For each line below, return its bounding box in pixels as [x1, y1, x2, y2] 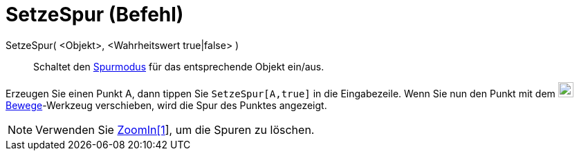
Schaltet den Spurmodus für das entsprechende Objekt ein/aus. [33, 60, 324, 72]
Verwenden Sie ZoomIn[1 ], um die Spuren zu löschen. [35, 122, 315, 137]
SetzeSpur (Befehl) [6, 3, 184, 26]
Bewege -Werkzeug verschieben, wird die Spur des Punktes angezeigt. [6, 99, 327, 111]
